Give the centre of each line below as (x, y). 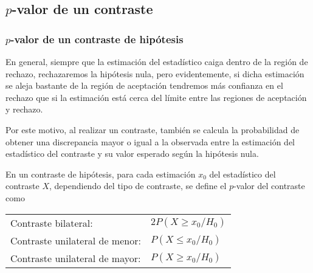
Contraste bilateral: (52, 223)
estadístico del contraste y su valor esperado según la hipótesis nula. (132, 154)
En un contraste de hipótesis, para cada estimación (101, 174)
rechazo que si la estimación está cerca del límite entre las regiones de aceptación (156, 97)
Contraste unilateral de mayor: (76, 258)
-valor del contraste (269, 186)
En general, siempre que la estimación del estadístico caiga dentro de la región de (157, 61)
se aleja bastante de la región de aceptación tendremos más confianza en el (144, 85)
